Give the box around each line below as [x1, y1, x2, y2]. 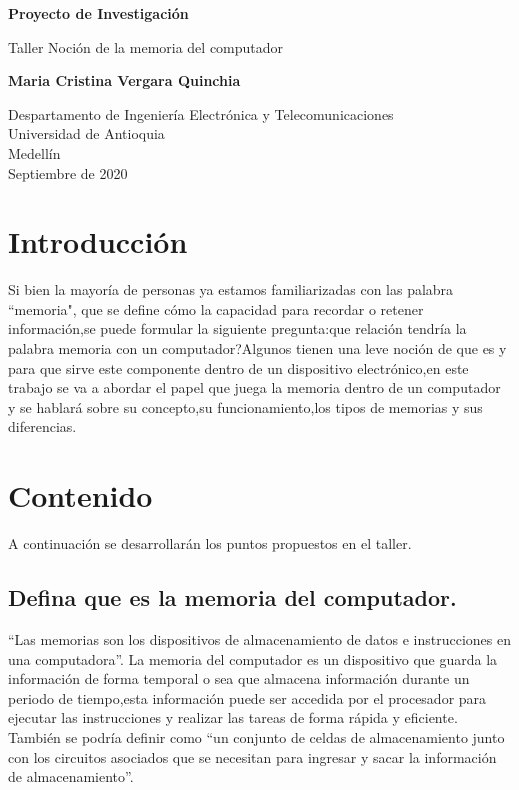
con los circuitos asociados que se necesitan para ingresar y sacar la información [8, 746, 497, 767]
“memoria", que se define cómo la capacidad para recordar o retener [8, 298, 424, 319]
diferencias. [8, 416, 77, 437]
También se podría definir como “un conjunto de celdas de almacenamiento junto [8, 726, 505, 747]
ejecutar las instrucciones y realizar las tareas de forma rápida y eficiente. [8, 707, 458, 728]
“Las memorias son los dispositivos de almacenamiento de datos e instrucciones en [8, 628, 512, 649]
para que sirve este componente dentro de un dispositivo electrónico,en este [8, 357, 469, 378]
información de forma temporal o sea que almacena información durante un [8, 668, 470, 689]
